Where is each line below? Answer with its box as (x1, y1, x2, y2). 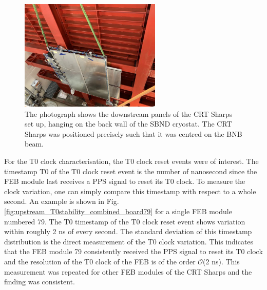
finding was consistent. (4, 276, 75, 287)
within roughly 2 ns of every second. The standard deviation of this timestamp (4, 226, 252, 237)
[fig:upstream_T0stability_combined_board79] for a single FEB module (4, 206, 232, 217)
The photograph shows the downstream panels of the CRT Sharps (25, 108, 233, 119)
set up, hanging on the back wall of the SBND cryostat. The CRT (25, 118, 232, 129)
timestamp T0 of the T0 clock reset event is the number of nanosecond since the (4, 165, 257, 176)
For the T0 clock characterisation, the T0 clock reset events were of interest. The (4, 156, 259, 167)
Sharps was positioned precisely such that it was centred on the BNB (25, 128, 242, 139)
